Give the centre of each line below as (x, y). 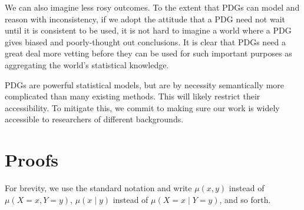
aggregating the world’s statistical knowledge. (87, 64)
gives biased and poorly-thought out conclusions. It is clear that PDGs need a (146, 41)
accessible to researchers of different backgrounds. (94, 119)
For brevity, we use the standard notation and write (98, 188)
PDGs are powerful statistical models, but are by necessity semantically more (145, 84)
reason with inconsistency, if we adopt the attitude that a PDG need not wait (145, 19)
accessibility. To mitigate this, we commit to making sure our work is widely (142, 107)
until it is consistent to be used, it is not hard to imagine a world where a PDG (148, 30)
